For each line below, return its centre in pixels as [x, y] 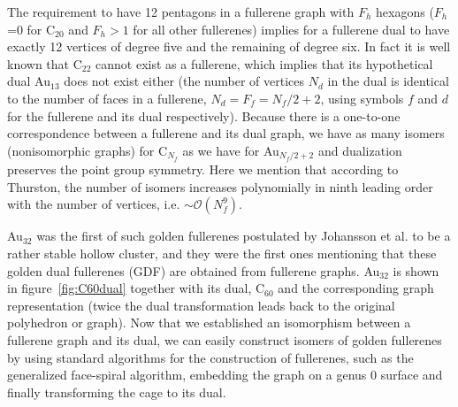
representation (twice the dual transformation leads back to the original [201, 305]
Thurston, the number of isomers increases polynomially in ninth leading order [220, 186]
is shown [416, 270]
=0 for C [31, 29]
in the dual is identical [388, 81]
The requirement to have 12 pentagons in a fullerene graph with [181, 12]
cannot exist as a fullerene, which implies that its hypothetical [264, 63]
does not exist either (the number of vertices [184, 81]
